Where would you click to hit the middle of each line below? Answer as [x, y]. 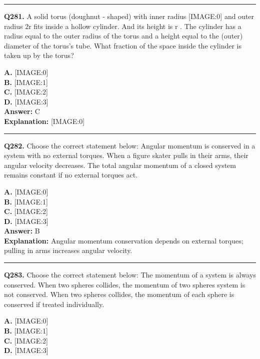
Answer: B [22, 231]
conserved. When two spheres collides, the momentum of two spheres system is [125, 284]
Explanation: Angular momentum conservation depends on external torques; [124, 240]
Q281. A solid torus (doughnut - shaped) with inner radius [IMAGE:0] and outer [129, 16]
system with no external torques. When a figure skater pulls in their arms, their [126, 155]
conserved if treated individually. [54, 304]
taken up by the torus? [39, 55]
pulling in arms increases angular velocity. [68, 250]
